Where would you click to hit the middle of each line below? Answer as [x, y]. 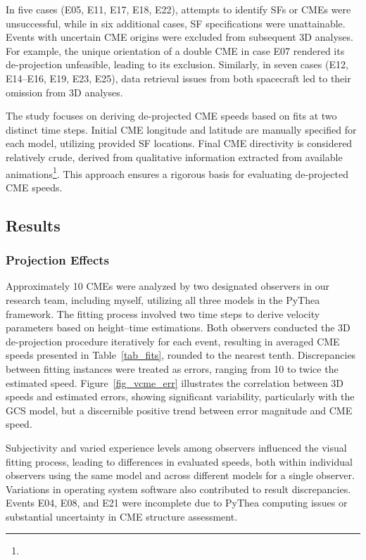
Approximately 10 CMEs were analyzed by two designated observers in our [168, 286]
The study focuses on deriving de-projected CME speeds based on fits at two [171, 116]
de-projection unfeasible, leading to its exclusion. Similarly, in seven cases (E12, [177, 64]
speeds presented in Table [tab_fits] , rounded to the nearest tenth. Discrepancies [181, 355]
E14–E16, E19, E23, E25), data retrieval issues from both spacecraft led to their [178, 78]
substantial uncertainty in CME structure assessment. [122, 516]
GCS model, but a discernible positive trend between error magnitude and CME [179, 410]
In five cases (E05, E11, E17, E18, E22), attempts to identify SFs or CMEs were [178, 9]
